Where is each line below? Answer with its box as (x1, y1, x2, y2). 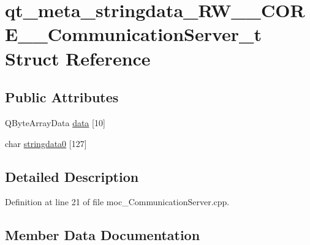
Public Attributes (5, 88, 119, 107)
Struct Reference (5, 45, 151, 70)
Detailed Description (5, 167, 139, 186)
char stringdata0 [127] (5, 137, 87, 149)
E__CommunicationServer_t (5, 21, 262, 47)
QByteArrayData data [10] (5, 116, 105, 129)
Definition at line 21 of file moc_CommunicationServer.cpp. (5, 195, 230, 208)
